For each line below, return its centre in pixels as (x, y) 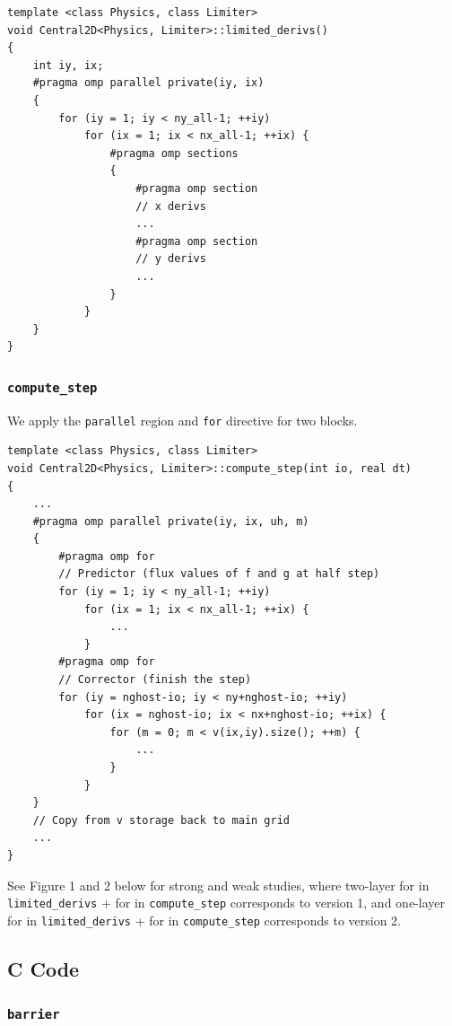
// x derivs (171, 206)
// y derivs (171, 259)
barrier (34, 1015)
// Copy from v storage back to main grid (161, 820)
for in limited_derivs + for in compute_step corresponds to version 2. (204, 920)
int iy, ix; (68, 65)
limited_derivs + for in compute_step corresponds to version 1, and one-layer (226, 903)
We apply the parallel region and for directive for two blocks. (183, 420)
